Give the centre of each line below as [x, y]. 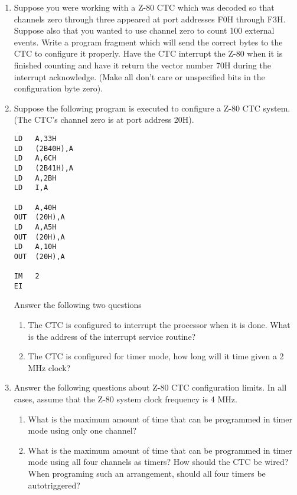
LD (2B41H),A [44, 168]
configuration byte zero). [58, 88]
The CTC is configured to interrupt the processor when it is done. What [159, 325]
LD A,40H [35, 207]
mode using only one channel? [82, 430]
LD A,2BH [35, 178]
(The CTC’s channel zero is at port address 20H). [104, 119]
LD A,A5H [35, 227]
